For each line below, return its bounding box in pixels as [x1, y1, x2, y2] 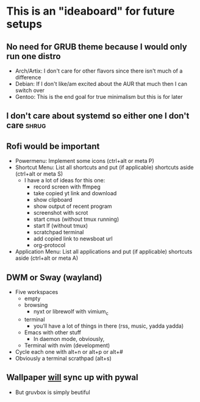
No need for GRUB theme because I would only [6, 41, 187, 52]
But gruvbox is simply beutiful [15, 389, 90, 396]
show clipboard [33, 196, 73, 204]
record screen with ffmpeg [33, 183, 101, 190]
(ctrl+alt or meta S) [15, 170, 63, 178]
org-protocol [33, 242, 66, 249]
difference [15, 74, 41, 81]
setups [6, 17, 43, 31]
